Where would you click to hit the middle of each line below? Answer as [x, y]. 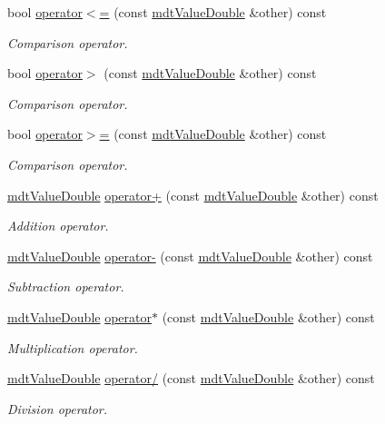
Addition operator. [58, 226]
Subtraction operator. [66, 286]
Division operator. [58, 408]
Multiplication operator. [73, 347]
